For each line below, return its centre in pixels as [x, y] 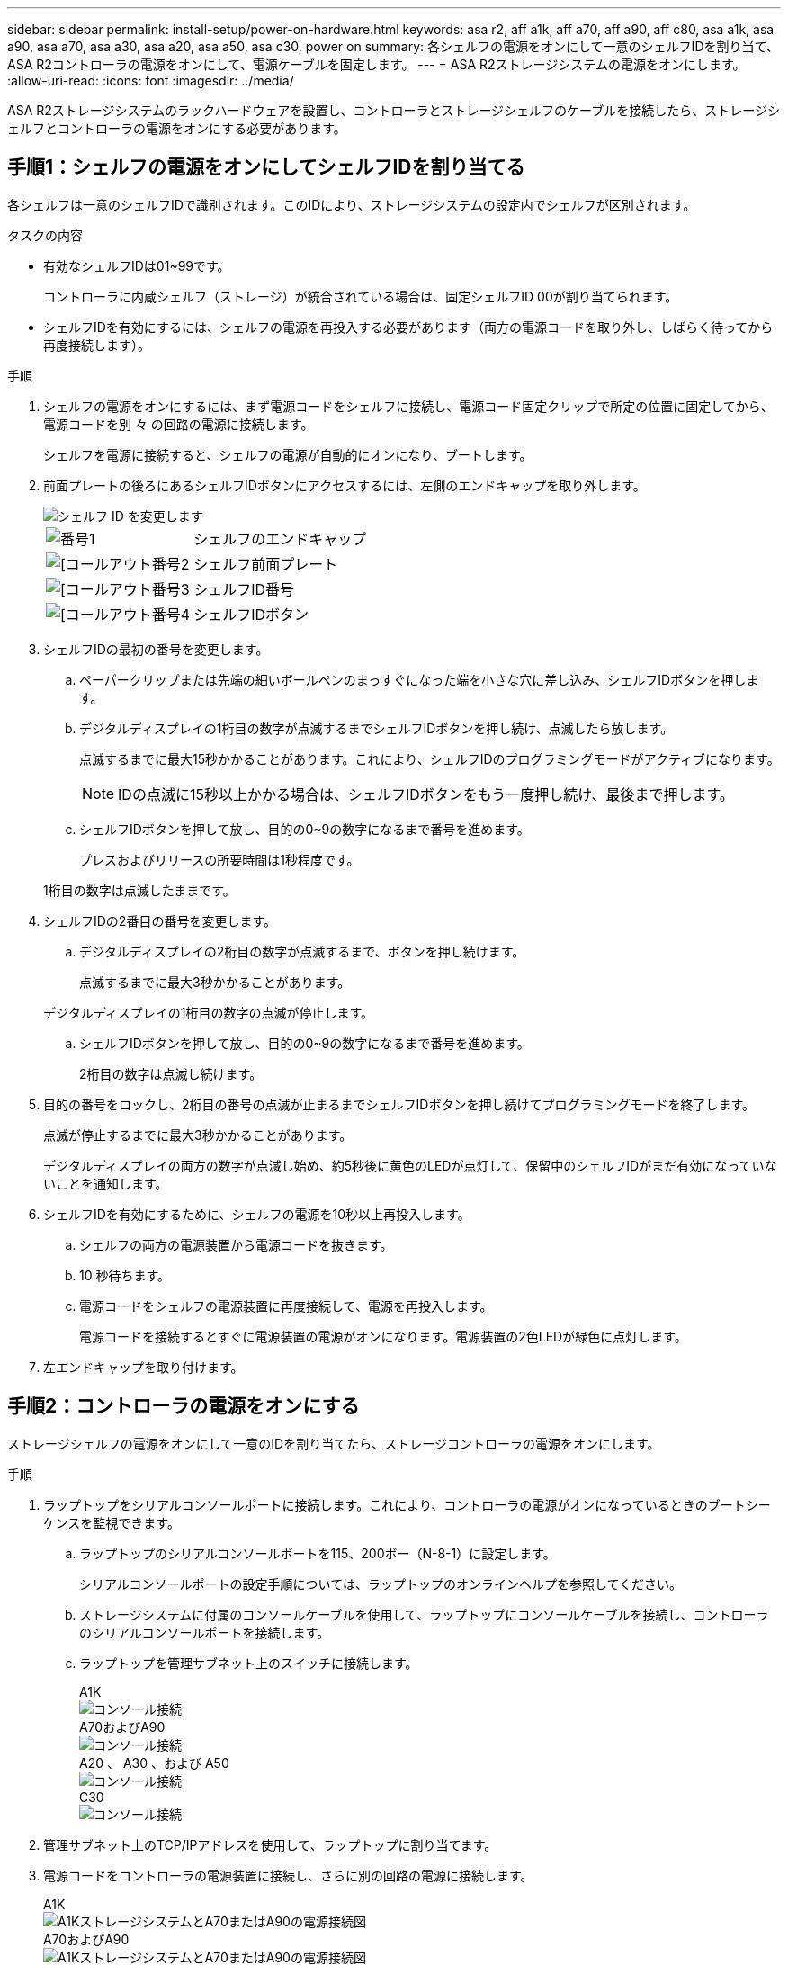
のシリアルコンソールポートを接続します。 [205, 1632]
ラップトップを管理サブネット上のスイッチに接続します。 [249, 1663]
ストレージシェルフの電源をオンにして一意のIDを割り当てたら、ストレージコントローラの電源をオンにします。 [334, 1443]
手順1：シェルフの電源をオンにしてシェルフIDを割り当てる [266, 167]
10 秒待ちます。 [125, 1275]
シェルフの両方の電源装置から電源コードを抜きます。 [236, 1244]
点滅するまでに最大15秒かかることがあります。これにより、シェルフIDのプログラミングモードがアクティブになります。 [430, 758]
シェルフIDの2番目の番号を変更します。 [160, 920]
